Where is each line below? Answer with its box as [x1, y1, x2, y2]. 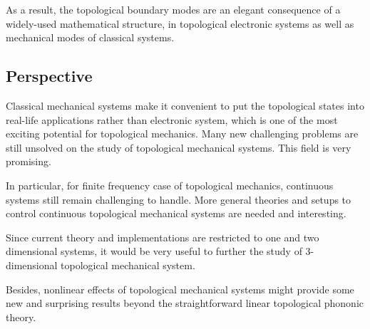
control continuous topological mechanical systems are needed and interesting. [6, 206, 346, 221]
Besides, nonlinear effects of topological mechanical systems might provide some [6, 281, 354, 296]
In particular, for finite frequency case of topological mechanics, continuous [6, 177, 334, 192]
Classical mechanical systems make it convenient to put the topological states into [6, 98, 364, 113]
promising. [6, 154, 51, 169]
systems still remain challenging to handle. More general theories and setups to [6, 192, 351, 207]
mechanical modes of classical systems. [6, 30, 175, 45]
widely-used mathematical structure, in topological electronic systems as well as [6, 16, 354, 31]
